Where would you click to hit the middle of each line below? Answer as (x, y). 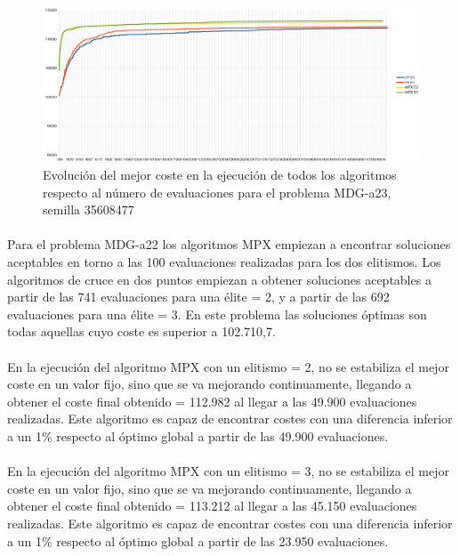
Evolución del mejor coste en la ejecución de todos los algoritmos (220, 175)
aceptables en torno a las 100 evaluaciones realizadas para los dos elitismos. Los (224, 262)
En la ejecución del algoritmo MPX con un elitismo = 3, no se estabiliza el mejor (228, 471)
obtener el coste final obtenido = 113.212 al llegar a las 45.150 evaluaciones (212, 506)
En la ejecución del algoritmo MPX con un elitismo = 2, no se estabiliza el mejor (228, 366)
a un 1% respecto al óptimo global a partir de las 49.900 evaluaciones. (198, 435)
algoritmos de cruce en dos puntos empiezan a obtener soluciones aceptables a (219, 279)
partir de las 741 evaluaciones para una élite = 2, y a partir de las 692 (198, 297)
